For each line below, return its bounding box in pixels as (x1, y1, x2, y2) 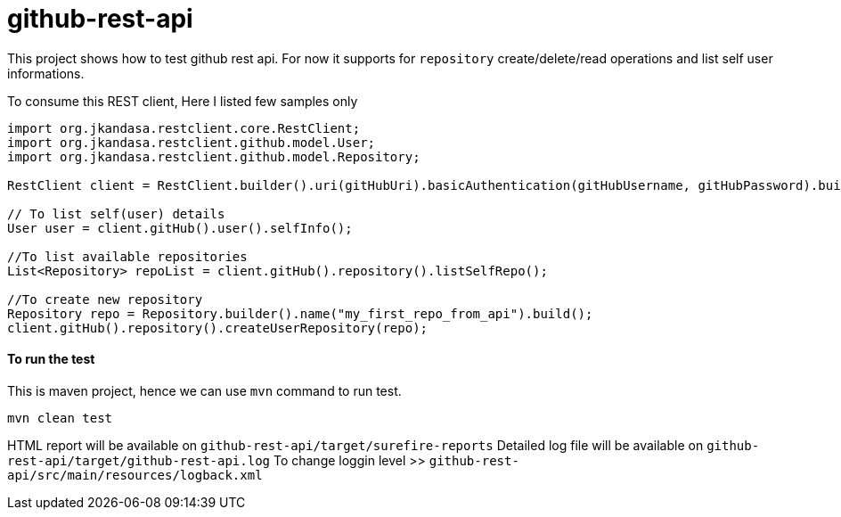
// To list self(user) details (7, 206, 225, 221)
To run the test (7, 351, 95, 367)
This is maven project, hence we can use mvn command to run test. (7, 382, 402, 398)
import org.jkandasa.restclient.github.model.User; (7, 135, 376, 150)
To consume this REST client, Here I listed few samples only (7, 93, 358, 109)
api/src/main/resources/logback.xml (7, 467, 263, 482)
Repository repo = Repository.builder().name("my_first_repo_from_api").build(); (7, 306, 593, 321)
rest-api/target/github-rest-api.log (7, 453, 271, 468)
